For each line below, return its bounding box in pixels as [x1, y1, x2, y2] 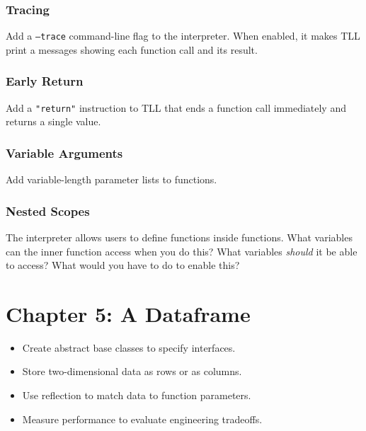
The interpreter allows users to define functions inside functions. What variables [6, 229, 353, 244]
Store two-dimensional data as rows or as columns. [22, 364, 242, 379]
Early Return [6, 72, 84, 90]
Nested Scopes [6, 202, 90, 219]
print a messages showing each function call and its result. [6, 42, 258, 57]
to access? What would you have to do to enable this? [6, 258, 240, 272]
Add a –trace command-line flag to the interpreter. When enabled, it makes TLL [6, 28, 360, 43]
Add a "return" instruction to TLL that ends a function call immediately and [6, 100, 346, 115]
